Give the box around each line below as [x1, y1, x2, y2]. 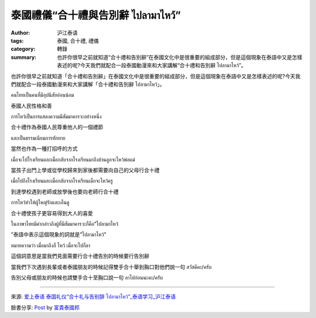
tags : [11, 37, 24, 44]
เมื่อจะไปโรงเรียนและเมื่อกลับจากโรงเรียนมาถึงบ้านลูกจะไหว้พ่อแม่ [11, 155, 135, 163]
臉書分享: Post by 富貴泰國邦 [11, 304, 80, 311]
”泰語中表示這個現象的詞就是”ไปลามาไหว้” [11, 231, 107, 238]
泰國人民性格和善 [11, 102, 52, 109]
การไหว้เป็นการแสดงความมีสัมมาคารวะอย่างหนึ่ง [11, 113, 102, 120]
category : [11, 46, 36, 53]
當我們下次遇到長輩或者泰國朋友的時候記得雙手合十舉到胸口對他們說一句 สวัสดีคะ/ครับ [11, 263, 212, 270]
